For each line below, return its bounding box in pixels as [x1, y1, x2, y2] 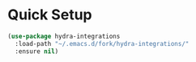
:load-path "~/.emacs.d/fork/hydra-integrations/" [15, 39, 190, 48]
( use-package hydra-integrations [7, 32, 121, 40]
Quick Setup [7, 6, 92, 24]
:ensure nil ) [15, 47, 59, 56]
